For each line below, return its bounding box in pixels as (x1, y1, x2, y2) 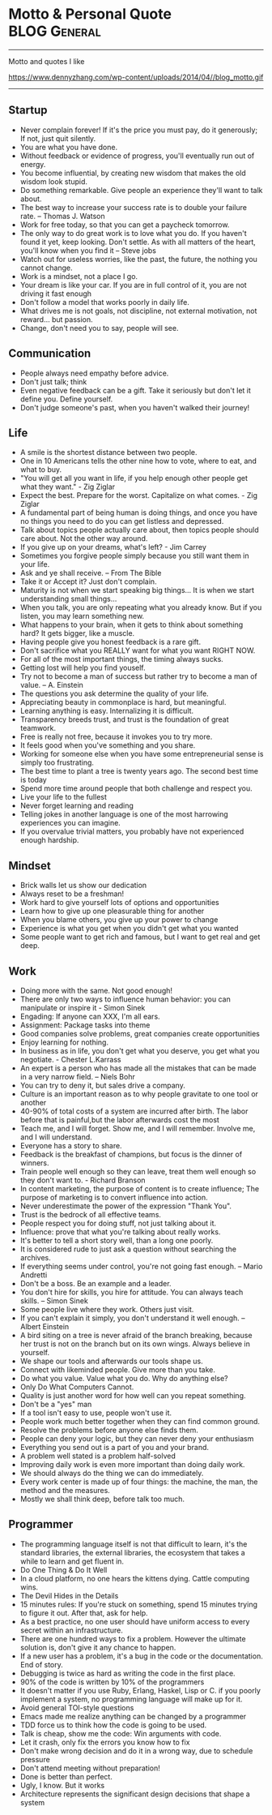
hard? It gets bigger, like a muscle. (19, 629, 135, 638)
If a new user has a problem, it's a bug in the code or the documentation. (19, 1651, 263, 1661)
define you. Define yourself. (19, 394, 113, 404)
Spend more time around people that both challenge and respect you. (19, 783, 253, 793)
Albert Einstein (19, 1322, 70, 1331)
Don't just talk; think (19, 376, 87, 386)
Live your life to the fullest (19, 792, 108, 802)
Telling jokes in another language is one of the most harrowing (19, 809, 228, 819)
